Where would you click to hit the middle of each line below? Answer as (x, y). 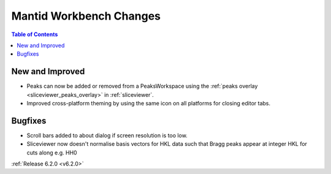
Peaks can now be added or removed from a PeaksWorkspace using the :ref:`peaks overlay (142, 86)
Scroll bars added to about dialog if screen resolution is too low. (107, 135)
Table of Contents (35, 34)
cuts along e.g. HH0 (52, 153)
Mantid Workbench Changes (86, 16)
